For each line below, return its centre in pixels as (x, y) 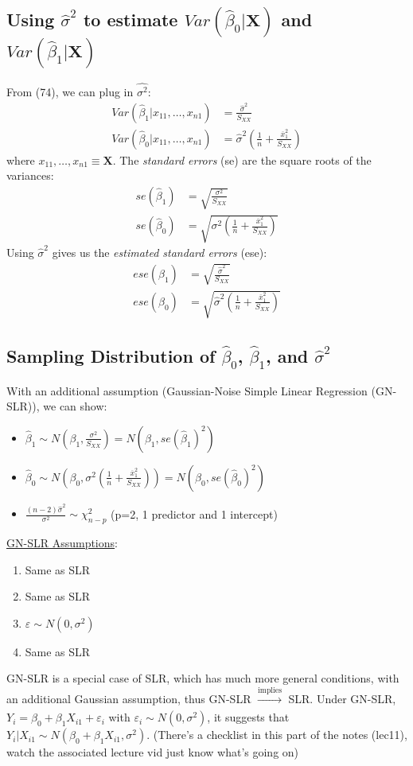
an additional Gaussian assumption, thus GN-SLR (129, 698)
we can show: (75, 406)
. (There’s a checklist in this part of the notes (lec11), (277, 735)
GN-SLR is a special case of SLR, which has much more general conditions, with (203, 678)
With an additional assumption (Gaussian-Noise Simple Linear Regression (187, 390)
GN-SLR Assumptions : (62, 543)
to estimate (131, 19)
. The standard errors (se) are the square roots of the (242, 159)
